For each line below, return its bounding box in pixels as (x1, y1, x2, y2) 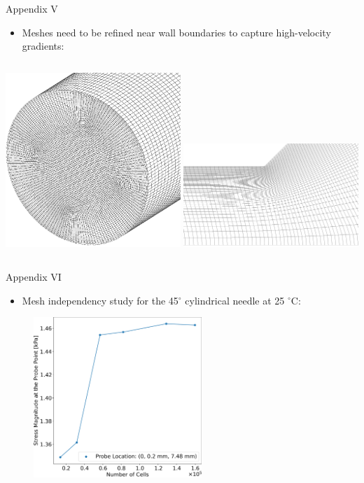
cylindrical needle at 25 (185, 293, 285, 307)
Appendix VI (6, 269, 62, 283)
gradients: (22, 38, 64, 53)
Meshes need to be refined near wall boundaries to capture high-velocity (22, 24, 331, 39)
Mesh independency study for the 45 (22, 293, 178, 307)
